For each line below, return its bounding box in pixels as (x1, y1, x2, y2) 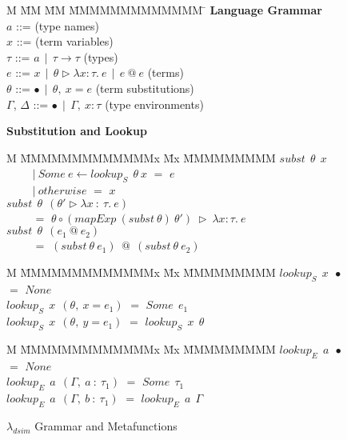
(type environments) (105, 95, 204, 112)
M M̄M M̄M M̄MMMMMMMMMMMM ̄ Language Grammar (6, 2, 322, 18)
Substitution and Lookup (6, 122, 147, 139)
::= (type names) (16, 17, 99, 34)
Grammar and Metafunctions (34, 417, 177, 434)
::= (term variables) (16, 33, 114, 50)
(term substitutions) (95, 79, 194, 96)
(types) (83, 48, 118, 65)
